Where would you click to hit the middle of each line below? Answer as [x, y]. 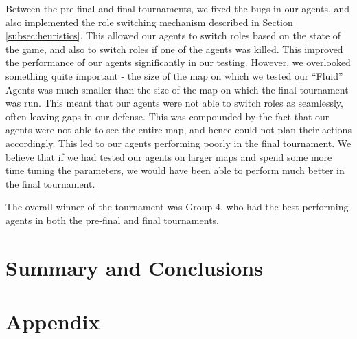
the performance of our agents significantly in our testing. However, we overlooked [178, 62]
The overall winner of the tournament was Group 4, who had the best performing [177, 207]
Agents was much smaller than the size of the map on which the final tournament [177, 89]
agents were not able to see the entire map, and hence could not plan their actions [178, 130]
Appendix [53, 321]
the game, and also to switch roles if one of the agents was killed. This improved [174, 48]
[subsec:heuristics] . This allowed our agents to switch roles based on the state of [173, 35]
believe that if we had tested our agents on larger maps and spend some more [169, 156]
